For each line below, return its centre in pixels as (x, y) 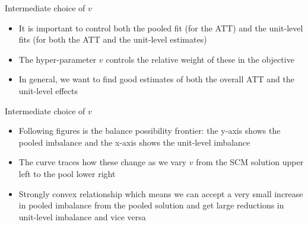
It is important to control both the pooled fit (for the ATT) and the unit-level (161, 28)
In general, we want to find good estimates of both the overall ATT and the (156, 79)
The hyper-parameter (58, 59)
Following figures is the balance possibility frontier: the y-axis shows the (150, 131)
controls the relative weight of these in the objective (200, 59)
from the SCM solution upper (250, 162)
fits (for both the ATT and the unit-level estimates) (113, 39)
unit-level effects (48, 90)
